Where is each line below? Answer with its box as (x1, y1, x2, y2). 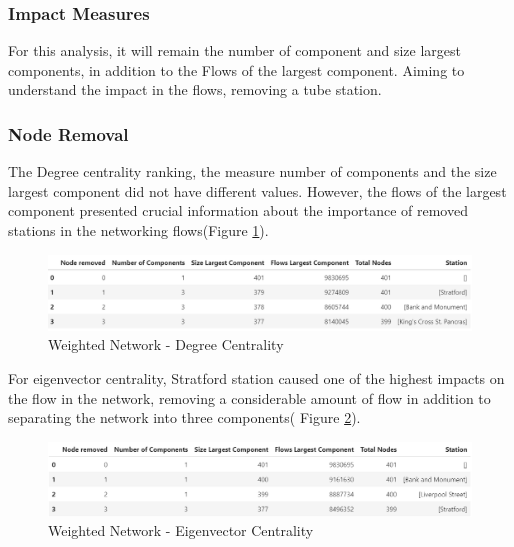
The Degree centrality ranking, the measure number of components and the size (8, 161, 497, 182)
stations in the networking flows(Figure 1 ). (8, 220, 269, 240)
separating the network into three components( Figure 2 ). (8, 407, 361, 428)
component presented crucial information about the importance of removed (8, 200, 468, 221)
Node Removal (8, 121, 129, 146)
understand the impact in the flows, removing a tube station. (8, 79, 382, 100)
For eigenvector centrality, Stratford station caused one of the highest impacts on (8, 367, 505, 388)
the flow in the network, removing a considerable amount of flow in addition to (8, 387, 491, 408)
